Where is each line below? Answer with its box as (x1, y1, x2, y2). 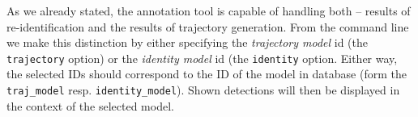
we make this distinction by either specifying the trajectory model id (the (6, 34, 369, 51)
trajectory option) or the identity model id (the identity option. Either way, (6, 49, 398, 66)
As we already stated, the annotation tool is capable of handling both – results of (6, 2, 411, 19)
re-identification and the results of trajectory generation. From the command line (6, 18, 409, 35)
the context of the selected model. (6, 97, 174, 114)
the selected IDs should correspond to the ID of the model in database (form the (6, 65, 407, 82)
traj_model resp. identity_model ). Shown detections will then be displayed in (6, 81, 400, 98)
